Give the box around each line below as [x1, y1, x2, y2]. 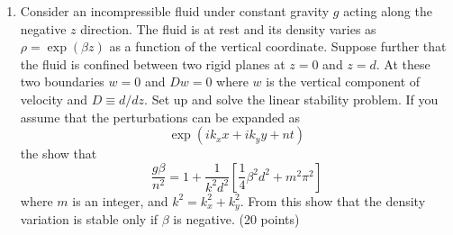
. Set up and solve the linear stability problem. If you [144, 89, 439, 108]
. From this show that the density [240, 191, 426, 210]
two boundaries [20, 72, 104, 91]
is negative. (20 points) [173, 210, 300, 229]
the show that [20, 144, 97, 163]
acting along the [343, 2, 432, 20]
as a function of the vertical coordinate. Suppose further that [109, 37, 447, 56]
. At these [376, 54, 430, 73]
